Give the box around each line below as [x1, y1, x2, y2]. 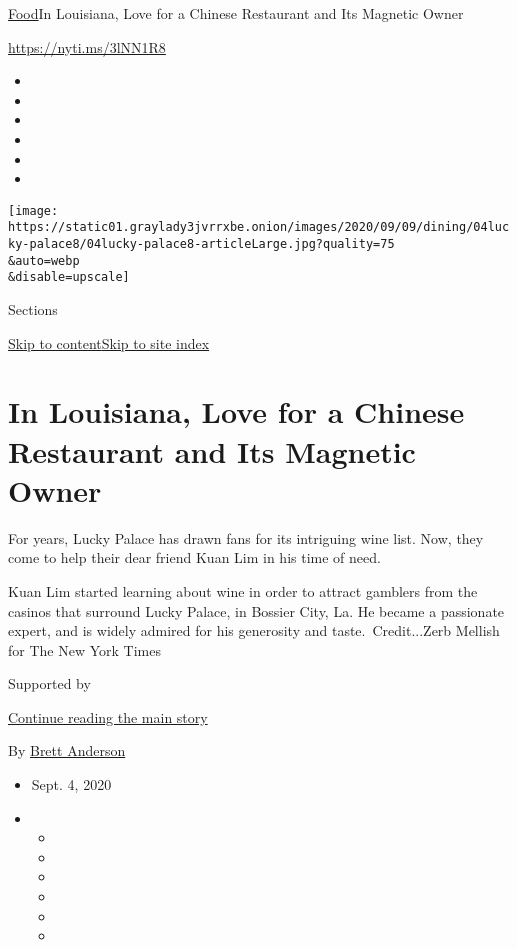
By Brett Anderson [8, 740, 126, 761]
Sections [8, 299, 58, 320]
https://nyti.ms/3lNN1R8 [8, 36, 166, 57]
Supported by [8, 673, 91, 694]
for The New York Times [8, 639, 161, 660]
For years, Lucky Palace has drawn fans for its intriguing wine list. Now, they [8, 527, 484, 548]
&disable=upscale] [8, 270, 130, 285]
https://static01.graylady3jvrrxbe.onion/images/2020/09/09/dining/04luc [8, 220, 510, 235]
